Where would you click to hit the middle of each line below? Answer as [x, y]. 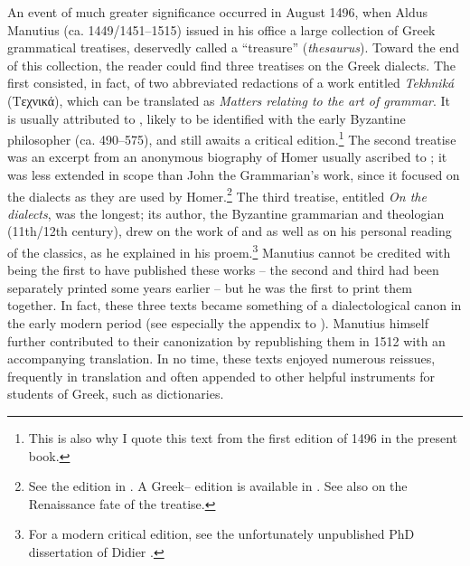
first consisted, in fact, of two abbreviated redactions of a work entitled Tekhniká [231, 83]
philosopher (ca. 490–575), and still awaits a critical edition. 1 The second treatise [232, 138]
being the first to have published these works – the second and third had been [223, 270]
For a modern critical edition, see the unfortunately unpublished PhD [221, 534]
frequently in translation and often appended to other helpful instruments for [221, 376]
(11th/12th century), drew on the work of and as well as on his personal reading [230, 231]
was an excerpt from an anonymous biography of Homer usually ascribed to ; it [227, 157]
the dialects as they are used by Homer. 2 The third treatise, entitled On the [217, 194]
